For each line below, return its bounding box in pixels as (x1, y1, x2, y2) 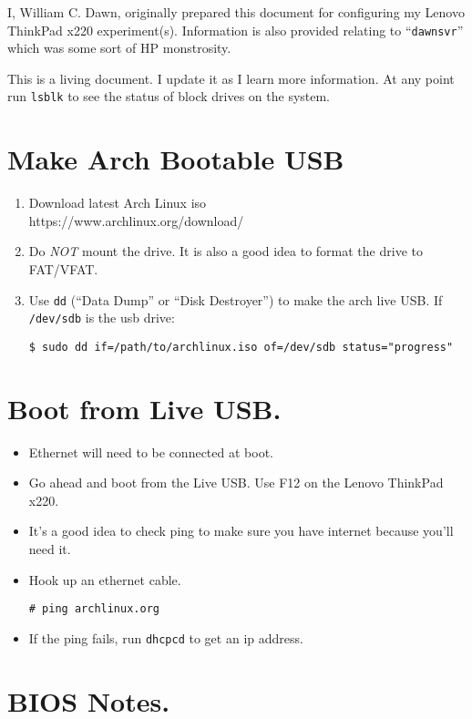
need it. (28, 539, 71, 559)
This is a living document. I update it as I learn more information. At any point (7, 68, 455, 87)
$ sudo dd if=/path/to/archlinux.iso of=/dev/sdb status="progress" (28, 340, 454, 354)
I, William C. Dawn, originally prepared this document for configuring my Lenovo (7, 3, 465, 21)
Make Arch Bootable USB (7, 140, 344, 178)
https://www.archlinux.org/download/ (28, 211, 244, 230)
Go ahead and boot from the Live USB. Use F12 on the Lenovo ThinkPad (28, 473, 444, 492)
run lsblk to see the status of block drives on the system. (7, 87, 331, 106)
